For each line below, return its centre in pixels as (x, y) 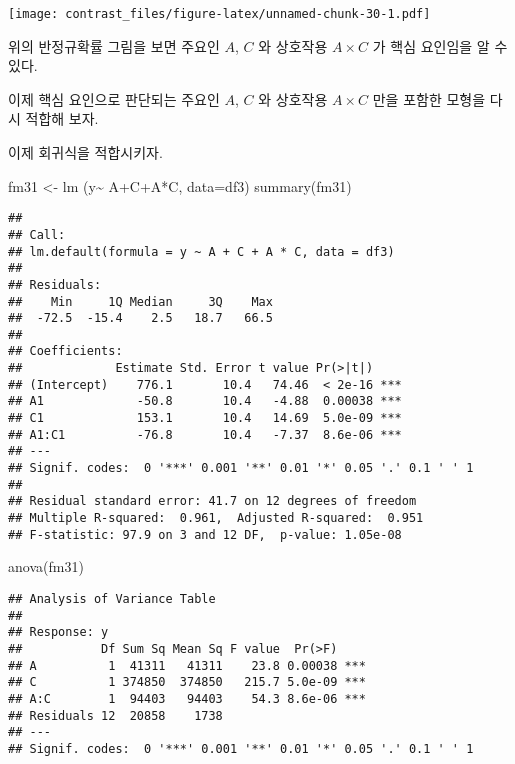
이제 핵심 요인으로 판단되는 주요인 (114, 98)
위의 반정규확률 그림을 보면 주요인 (114, 45)
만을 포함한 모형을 (429, 98)
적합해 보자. (62, 118)
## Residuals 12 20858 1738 (115, 715)
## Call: (37, 234)
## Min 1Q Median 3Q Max (140, 301)
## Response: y (58, 632)
